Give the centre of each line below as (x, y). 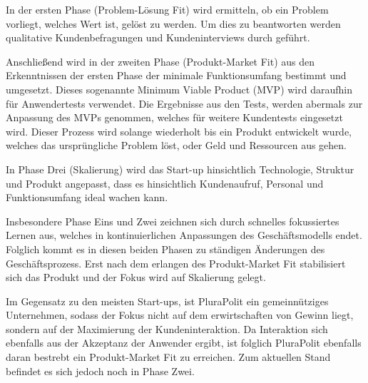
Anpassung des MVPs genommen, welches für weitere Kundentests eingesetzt (174, 117)
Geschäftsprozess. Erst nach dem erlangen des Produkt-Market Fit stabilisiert (176, 263)
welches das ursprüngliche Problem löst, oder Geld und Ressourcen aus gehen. (176, 145)
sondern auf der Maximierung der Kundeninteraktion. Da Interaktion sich (167, 328)
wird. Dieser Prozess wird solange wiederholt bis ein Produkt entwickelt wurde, (179, 131)
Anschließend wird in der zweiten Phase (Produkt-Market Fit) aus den (160, 61)
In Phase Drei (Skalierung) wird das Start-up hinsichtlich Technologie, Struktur (180, 169)
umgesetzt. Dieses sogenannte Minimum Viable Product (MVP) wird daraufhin (179, 89)
